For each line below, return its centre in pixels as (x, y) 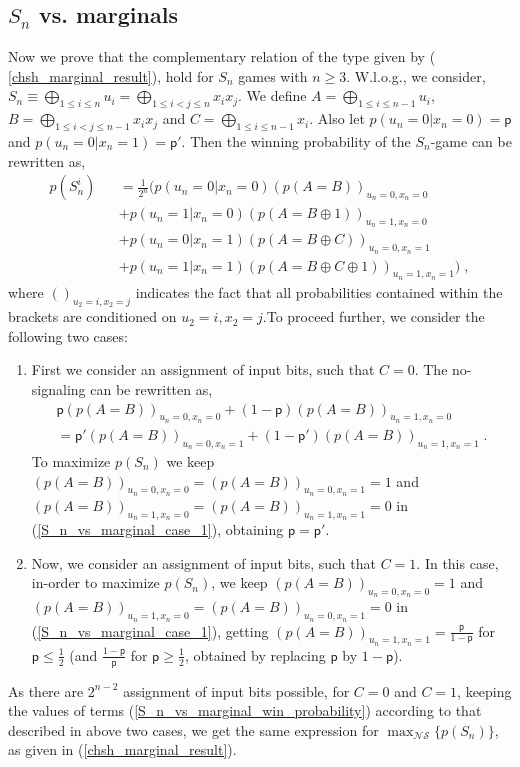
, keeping (484, 690)
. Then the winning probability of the (296, 140)
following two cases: (68, 335)
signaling (58, 388)
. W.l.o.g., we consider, (416, 75)
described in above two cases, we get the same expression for (193, 729)
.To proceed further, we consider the (373, 316)
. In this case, (457, 562)
